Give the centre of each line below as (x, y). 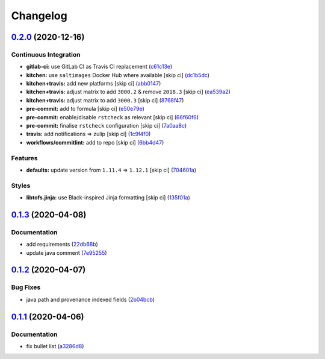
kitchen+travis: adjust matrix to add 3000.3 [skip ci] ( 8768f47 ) (105, 100)
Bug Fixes (26, 287)
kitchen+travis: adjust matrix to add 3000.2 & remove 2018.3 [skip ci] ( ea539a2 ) (128, 92)
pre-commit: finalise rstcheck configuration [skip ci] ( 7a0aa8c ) (107, 126)
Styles (21, 186)
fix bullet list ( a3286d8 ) (55, 346)
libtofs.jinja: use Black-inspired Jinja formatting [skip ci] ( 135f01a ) (108, 198)
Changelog (39, 16)
